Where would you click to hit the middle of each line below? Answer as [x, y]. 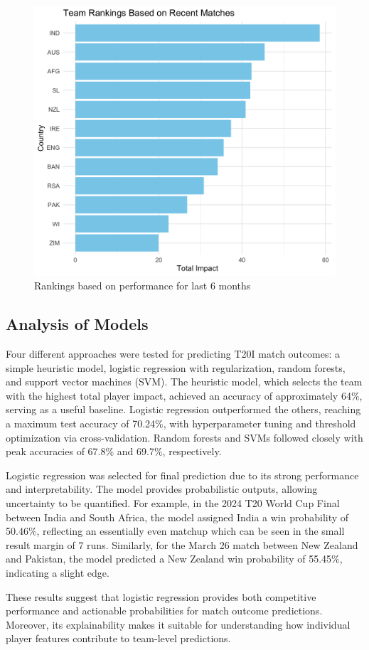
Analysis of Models [77, 324]
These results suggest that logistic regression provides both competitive [161, 596]
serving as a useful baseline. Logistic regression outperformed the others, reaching [183, 409]
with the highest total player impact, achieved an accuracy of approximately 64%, [184, 395]
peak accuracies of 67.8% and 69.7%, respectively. [114, 451]
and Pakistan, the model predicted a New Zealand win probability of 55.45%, [174, 559]
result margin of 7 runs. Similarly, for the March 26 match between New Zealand [182, 544]
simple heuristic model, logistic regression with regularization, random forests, [176, 367]
